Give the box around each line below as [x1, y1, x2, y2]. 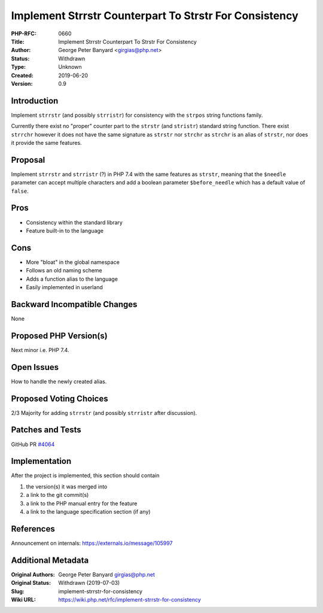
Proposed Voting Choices [11, 393, 108, 403]
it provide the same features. [11, 139, 82, 146]
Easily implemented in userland [26, 284, 103, 291]
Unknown [58, 63, 82, 71]
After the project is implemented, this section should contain [11, 472, 160, 479]
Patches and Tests [11, 425, 82, 435]
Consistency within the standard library [26, 219, 123, 226]
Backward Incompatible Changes [11, 299, 138, 309]
